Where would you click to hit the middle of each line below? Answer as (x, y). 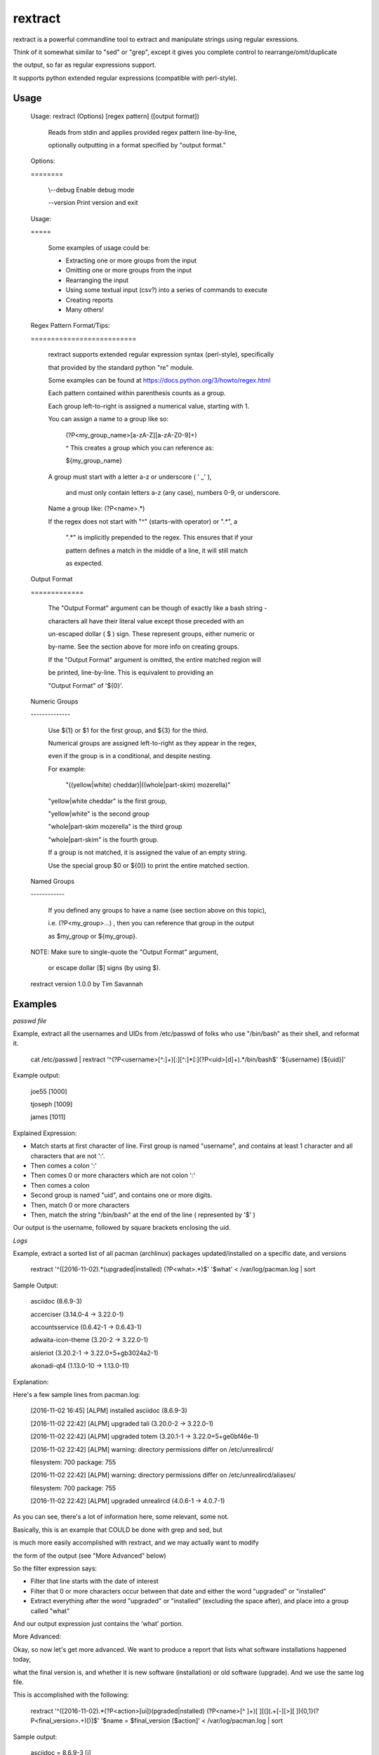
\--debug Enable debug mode (91, 190)
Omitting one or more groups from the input (129, 270)
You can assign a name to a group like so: (108, 419)
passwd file (30, 1021)
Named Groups (53, 881)
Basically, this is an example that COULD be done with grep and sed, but (118, 1530)
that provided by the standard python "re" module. (121, 367)
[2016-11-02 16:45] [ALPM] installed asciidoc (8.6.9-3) (109, 1410)
